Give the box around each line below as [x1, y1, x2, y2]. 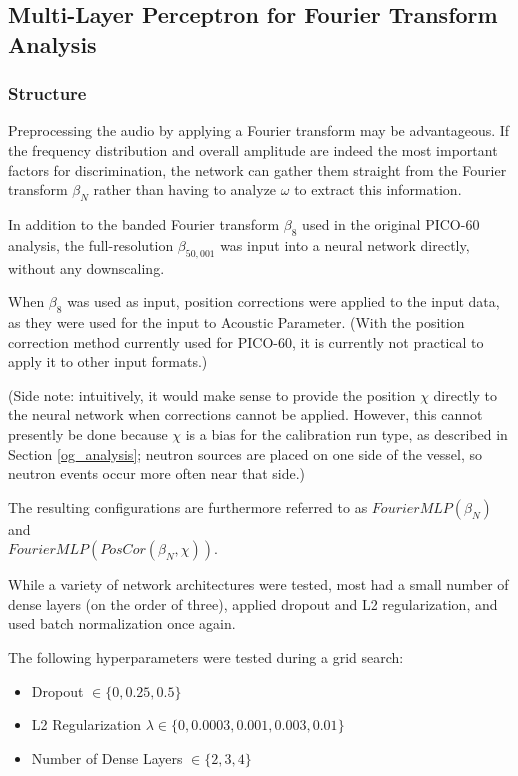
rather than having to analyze [93, 179, 277, 200]
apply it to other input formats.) [8, 351, 208, 372]
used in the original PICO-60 [302, 213, 480, 234]
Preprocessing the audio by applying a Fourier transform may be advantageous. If [8, 120, 510, 141]
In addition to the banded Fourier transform [8, 213, 280, 234]
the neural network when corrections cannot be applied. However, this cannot [8, 404, 483, 425]
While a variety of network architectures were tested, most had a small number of [8, 574, 509, 595]
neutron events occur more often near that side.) [8, 463, 306, 484]
